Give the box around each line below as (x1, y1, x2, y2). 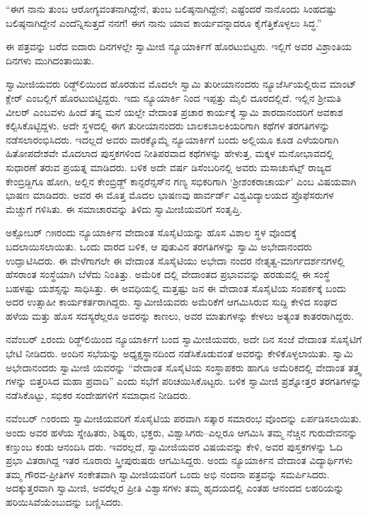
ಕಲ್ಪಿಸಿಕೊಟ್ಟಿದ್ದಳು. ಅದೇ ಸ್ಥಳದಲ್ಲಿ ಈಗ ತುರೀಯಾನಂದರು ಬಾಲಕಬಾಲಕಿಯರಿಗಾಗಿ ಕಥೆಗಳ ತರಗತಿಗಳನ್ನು (6, 118, 330, 133)
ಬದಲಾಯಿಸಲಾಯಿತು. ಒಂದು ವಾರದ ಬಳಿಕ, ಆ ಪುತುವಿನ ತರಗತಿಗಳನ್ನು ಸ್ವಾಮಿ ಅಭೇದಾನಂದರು (6, 238, 312, 253)
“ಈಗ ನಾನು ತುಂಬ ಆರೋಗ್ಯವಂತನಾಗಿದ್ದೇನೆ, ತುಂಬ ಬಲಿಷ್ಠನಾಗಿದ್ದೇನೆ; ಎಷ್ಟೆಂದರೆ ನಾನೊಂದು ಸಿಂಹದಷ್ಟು (6, 1, 337, 16)
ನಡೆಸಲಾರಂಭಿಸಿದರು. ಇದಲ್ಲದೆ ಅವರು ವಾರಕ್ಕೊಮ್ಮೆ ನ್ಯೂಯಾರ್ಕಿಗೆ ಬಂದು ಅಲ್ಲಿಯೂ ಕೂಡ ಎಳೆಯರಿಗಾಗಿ (6, 132, 339, 146)
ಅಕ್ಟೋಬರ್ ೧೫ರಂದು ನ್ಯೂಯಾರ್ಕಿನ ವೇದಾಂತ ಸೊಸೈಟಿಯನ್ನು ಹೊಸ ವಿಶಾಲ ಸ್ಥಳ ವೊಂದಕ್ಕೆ (6, 225, 297, 240)
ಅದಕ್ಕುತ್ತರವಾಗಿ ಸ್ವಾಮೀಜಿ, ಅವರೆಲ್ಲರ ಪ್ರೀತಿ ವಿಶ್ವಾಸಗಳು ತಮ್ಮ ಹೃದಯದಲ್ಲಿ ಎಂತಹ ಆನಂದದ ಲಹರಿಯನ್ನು (6, 480, 345, 495)
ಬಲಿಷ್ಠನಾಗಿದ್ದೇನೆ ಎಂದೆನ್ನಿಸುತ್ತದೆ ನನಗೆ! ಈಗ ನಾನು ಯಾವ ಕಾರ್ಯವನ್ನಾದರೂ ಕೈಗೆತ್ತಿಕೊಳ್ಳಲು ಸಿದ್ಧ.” (6, 15, 322, 30)
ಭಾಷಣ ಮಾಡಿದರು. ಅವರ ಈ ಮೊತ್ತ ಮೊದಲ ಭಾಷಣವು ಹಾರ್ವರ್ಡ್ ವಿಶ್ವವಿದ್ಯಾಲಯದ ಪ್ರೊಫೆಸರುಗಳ (6, 187, 334, 202)
